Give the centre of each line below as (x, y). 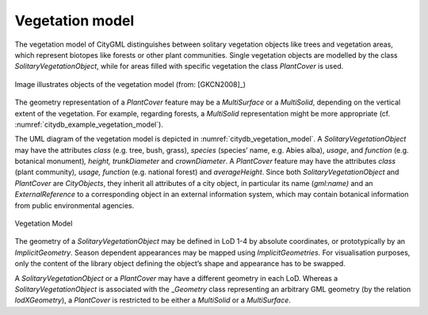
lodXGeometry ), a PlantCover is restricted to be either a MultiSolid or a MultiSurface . (153, 300)
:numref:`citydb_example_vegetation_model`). (89, 124)
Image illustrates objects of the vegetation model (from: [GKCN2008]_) (130, 84)
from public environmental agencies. (75, 205)
